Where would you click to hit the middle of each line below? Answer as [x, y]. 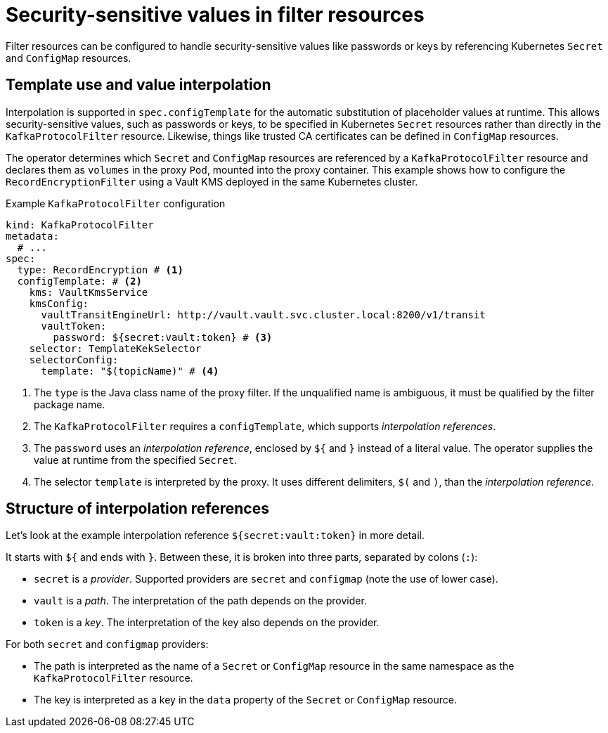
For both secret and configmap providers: [107, 644]
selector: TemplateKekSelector [115, 348]
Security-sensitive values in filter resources [215, 15]
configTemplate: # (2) [79, 281]
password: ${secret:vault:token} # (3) [163, 337]
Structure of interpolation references [137, 509]
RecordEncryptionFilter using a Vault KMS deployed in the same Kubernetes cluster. [212, 181]
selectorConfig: [74, 359]
